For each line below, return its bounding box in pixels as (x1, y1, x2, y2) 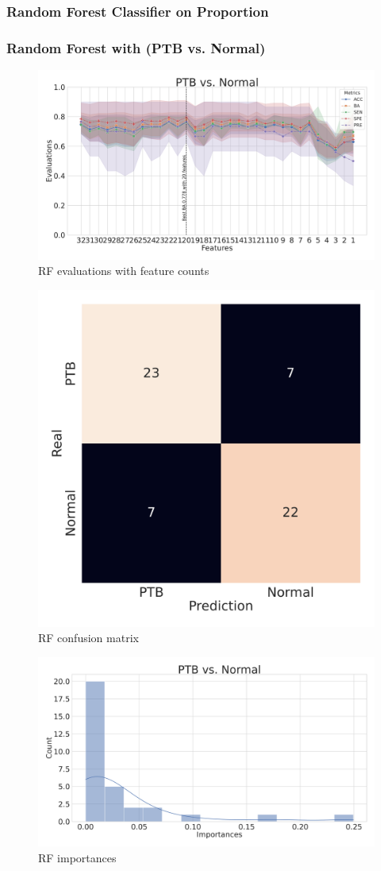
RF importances (38, 850, 117, 866)
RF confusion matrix (38, 629, 139, 646)
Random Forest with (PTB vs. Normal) (6, 37, 266, 57)
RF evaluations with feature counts (38, 262, 210, 279)
